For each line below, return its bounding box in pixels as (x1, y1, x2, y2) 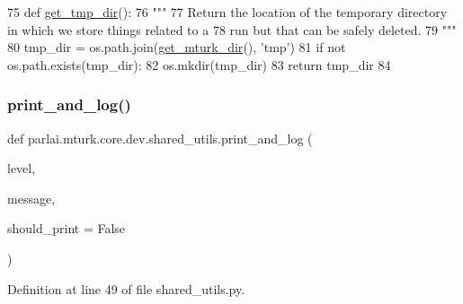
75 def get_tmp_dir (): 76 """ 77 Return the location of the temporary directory (7, 3, 448, 21)
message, (7, 188, 56, 207)
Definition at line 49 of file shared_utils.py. (7, 279, 245, 298)
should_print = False (7, 219, 126, 238)
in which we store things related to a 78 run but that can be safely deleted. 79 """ (7, 20, 457, 39)
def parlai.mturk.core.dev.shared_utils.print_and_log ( (7, 128, 313, 147)
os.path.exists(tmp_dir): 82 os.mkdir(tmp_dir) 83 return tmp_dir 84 (7, 55, 391, 74)
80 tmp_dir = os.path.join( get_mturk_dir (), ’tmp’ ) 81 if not (7, 38, 346, 56)
